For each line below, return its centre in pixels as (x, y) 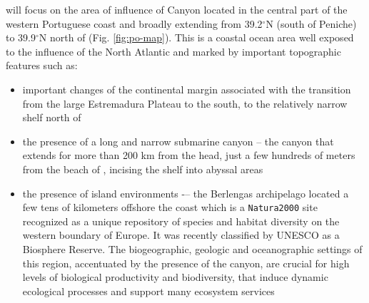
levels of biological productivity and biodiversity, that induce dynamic (175, 277)
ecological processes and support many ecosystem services (148, 291)
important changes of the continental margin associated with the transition (187, 89)
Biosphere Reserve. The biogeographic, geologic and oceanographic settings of (192, 248)
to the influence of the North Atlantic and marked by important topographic (173, 51)
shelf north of (52, 117)
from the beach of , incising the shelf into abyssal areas (143, 169)
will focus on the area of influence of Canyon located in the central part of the (177, 9)
